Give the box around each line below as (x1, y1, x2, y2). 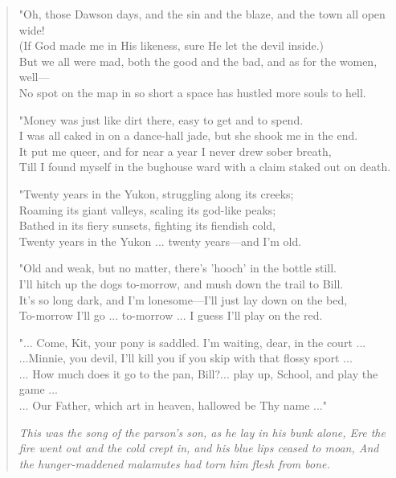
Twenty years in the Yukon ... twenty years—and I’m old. (18, 232, 302, 249)
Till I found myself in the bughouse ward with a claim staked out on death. (18, 158, 391, 175)
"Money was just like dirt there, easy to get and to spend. (18, 111, 304, 128)
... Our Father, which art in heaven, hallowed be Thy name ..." (18, 397, 327, 414)
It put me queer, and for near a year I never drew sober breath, (18, 142, 332, 159)
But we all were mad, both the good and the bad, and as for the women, (18, 52, 378, 69)
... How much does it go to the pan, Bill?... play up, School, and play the (18, 365, 378, 382)
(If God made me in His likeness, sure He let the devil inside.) (18, 37, 325, 54)
